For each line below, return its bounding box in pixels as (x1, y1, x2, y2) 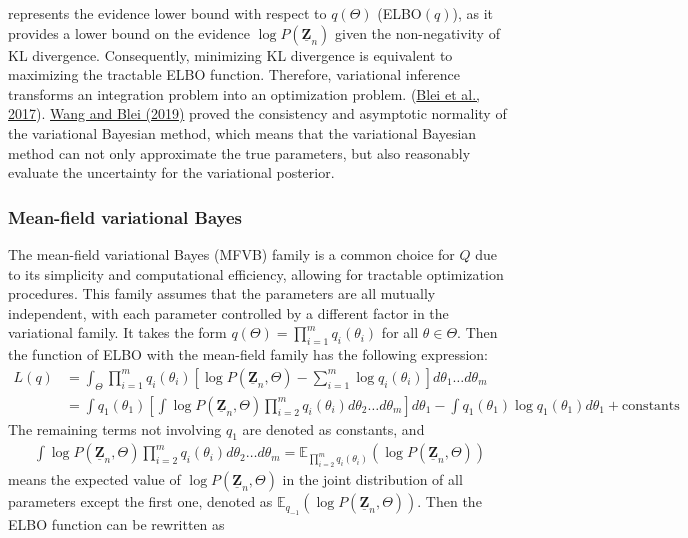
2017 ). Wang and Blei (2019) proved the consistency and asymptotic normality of (8, 103, 507, 124)
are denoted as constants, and (242, 418, 425, 439)
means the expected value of (8, 469, 181, 490)
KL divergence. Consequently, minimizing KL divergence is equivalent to (8, 44, 453, 65)
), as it (452, 3, 493, 23)
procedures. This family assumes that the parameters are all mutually (8, 283, 436, 304)
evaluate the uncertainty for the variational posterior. (8, 162, 335, 183)
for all (381, 322, 419, 343)
